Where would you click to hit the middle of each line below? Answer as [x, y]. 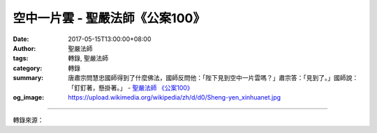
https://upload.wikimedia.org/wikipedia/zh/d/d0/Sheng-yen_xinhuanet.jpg [175, 97]
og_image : [29, 97]
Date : [21, 39]
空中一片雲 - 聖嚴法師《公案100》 [109, 18]
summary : [28, 78]
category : [28, 68]
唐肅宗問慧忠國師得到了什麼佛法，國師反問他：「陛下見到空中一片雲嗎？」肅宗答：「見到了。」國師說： [213, 78]
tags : [21, 58]
